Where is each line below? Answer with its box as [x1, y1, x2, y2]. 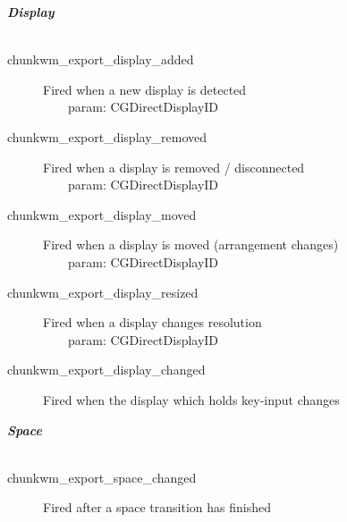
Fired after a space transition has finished [43, 498, 271, 517]
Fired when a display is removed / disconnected [43, 157, 305, 176]
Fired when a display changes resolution [43, 313, 262, 332]
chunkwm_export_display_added [7, 50, 194, 69]
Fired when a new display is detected [43, 80, 247, 98]
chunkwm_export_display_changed [7, 360, 206, 379]
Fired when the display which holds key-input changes [43, 390, 340, 408]
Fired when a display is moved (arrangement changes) [43, 235, 339, 254]
